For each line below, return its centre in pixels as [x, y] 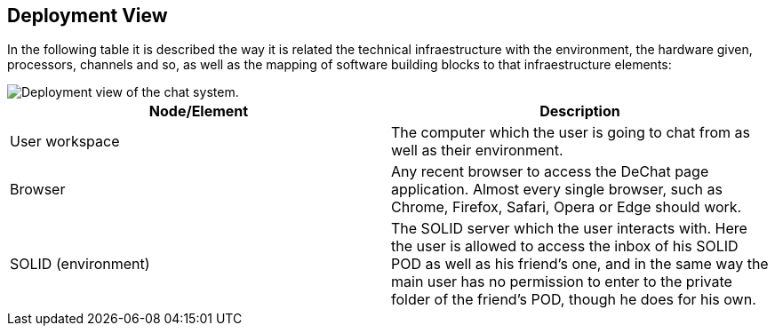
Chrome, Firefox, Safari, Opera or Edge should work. [567, 207]
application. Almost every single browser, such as [557, 190]
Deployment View [88, 16]
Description [580, 111]
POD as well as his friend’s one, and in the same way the [580, 264]
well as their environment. [477, 151]
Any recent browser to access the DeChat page [550, 172]
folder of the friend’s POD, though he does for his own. [574, 300]
